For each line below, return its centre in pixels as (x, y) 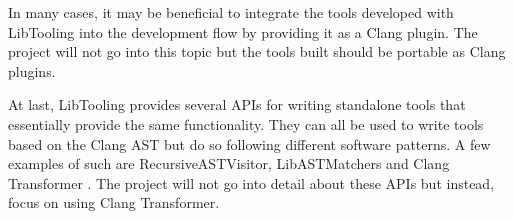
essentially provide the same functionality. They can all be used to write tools (246, 123)
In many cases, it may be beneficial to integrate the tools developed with (231, 12)
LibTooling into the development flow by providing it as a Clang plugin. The (243, 31)
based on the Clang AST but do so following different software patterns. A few (249, 143)
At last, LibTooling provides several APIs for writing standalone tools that (237, 104)
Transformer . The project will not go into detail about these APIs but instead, (251, 182)
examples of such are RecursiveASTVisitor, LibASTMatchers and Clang (229, 163)
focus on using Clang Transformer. (114, 202)
